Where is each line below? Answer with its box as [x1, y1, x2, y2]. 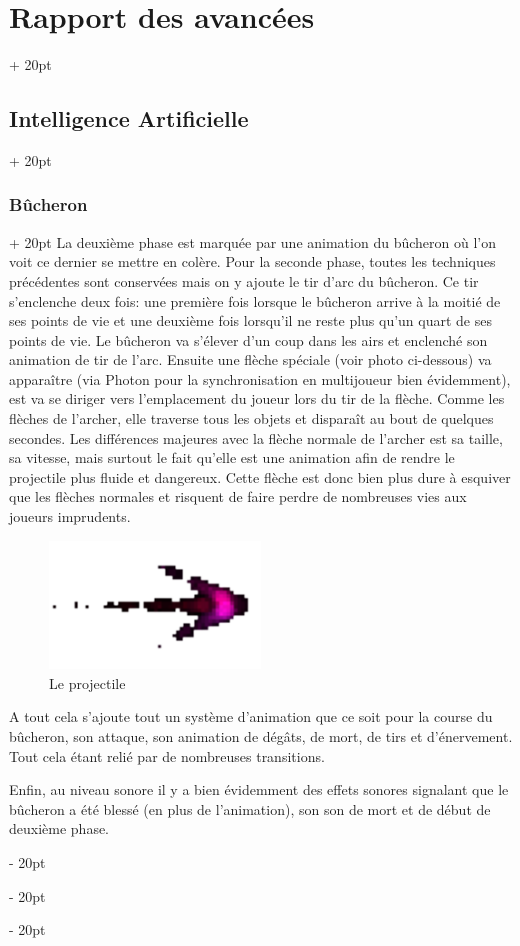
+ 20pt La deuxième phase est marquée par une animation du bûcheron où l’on [9, 231, 496, 252]
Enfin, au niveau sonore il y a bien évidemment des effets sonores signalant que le [9, 779, 509, 800]
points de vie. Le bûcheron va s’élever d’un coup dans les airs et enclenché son [9, 329, 488, 350]
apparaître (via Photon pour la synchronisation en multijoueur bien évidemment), [9, 368, 511, 389]
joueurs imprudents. [9, 506, 131, 527]
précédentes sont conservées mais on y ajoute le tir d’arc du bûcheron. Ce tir [9, 270, 479, 291]
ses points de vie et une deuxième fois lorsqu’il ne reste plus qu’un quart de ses [9, 310, 492, 331]
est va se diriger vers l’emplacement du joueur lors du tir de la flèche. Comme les [9, 388, 505, 409]
